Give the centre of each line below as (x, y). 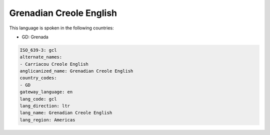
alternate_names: (41, 57)
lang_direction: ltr (45, 106)
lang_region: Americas (47, 120)
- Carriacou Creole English (54, 64)
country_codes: (38, 78)
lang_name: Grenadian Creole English (66, 113)
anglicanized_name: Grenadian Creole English (76, 71)
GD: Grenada (35, 37)
